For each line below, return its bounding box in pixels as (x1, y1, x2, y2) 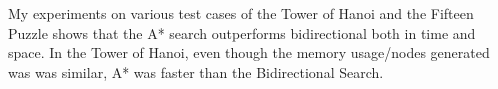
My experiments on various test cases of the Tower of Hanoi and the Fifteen (8, 3, 474, 23)
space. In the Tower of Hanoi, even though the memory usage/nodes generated (8, 42, 490, 63)
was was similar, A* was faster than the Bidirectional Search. (8, 61, 384, 82)
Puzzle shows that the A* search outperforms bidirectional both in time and (8, 22, 476, 43)
